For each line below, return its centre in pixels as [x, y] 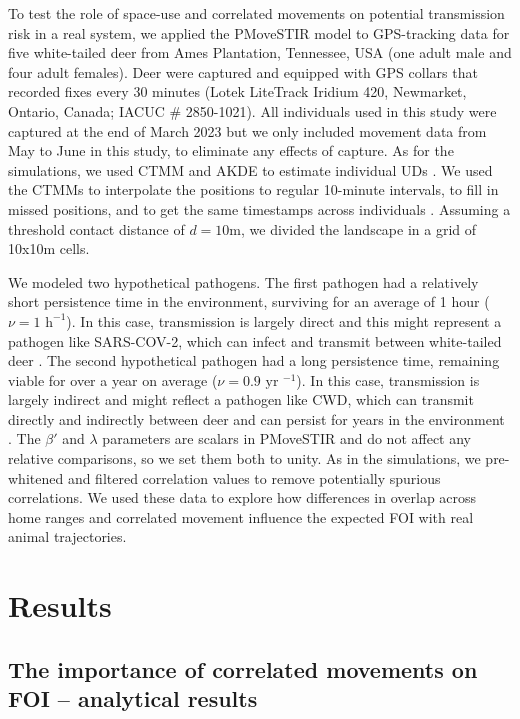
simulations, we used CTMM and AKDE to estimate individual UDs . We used [250, 169]
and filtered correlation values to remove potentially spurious [254, 477]
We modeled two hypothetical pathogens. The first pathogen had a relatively [243, 281]
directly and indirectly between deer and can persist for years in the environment [256, 418]
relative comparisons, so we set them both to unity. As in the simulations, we [244, 458]
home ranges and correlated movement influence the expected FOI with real [241, 516]
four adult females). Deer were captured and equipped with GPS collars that [243, 71]
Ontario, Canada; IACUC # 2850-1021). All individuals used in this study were [252, 110]
